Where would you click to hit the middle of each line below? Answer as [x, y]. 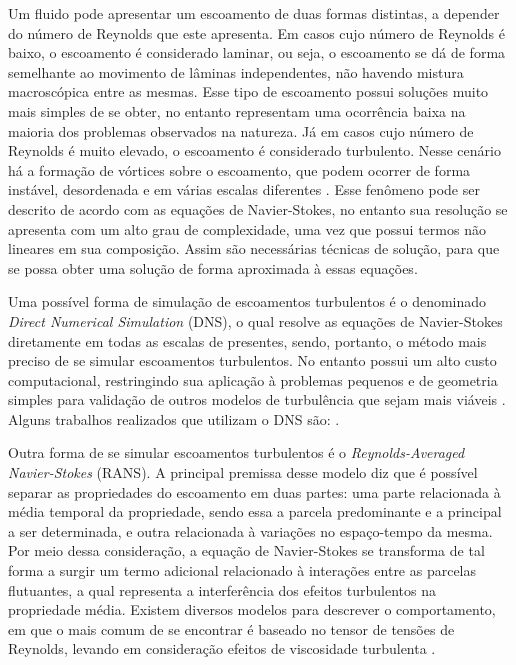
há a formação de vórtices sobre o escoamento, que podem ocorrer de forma [239, 169]
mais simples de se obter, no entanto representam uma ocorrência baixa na [237, 110]
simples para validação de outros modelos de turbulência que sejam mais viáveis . [257, 399]
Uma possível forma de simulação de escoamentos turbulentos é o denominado [247, 301]
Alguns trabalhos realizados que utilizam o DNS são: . [174, 418]
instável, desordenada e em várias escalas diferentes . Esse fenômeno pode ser [244, 189]
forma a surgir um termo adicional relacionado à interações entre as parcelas [242, 570]
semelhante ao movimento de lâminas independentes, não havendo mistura [236, 71]
